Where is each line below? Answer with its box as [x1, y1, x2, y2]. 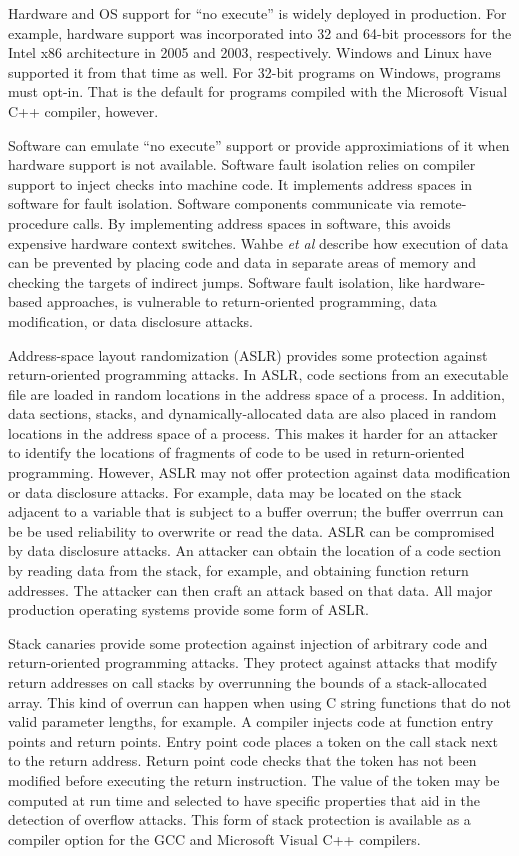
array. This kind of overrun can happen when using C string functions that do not [8, 691, 512, 712]
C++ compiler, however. [8, 100, 159, 121]
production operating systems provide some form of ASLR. [8, 599, 369, 620]
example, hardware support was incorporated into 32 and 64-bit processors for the [8, 22, 512, 43]
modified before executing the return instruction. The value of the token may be [8, 769, 500, 790]
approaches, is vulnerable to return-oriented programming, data [46, 291, 437, 312]
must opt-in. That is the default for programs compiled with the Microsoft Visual [8, 81, 508, 102]
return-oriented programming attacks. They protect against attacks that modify [8, 652, 498, 673]
